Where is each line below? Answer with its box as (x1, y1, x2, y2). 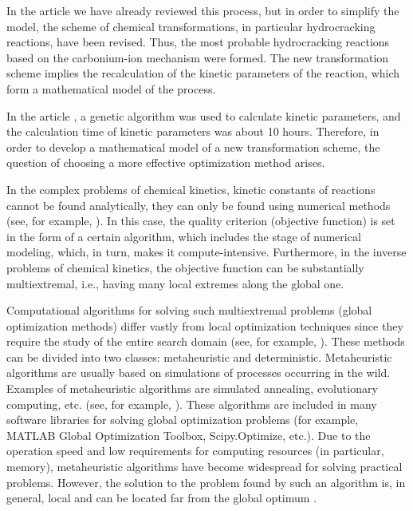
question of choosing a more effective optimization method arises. (6, 154, 325, 171)
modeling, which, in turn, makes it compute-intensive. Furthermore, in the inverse (6, 244, 407, 260)
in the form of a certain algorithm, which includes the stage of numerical (6, 228, 361, 244)
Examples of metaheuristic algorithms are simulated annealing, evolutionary (6, 380, 378, 397)
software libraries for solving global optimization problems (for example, (6, 411, 359, 428)
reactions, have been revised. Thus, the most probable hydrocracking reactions (6, 34, 390, 50)
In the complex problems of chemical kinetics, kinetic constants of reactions (6, 180, 376, 197)
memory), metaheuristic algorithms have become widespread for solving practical (6, 458, 403, 475)
